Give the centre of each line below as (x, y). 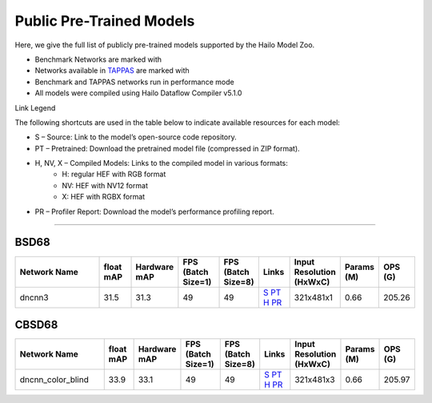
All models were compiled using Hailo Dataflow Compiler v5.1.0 (138, 93)
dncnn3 (34, 297)
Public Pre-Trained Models (105, 21)
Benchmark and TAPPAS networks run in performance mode (135, 82)
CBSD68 (36, 324)
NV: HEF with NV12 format (105, 185)
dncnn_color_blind (54, 380)
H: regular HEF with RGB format (114, 174)
